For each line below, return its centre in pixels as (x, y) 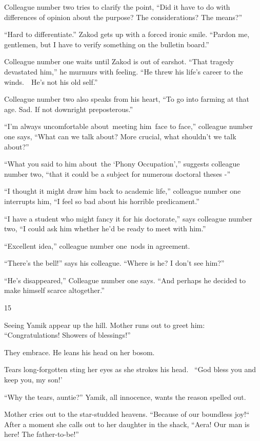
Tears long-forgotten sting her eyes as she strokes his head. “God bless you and (130, 369)
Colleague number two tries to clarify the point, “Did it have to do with (117, 7)
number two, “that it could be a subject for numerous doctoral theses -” (117, 173)
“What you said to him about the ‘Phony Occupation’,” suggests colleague (122, 164)
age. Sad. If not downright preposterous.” (69, 109)
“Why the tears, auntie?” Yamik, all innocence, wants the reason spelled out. (125, 397)
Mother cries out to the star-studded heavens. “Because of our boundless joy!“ (127, 414)
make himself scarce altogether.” (54, 290)
